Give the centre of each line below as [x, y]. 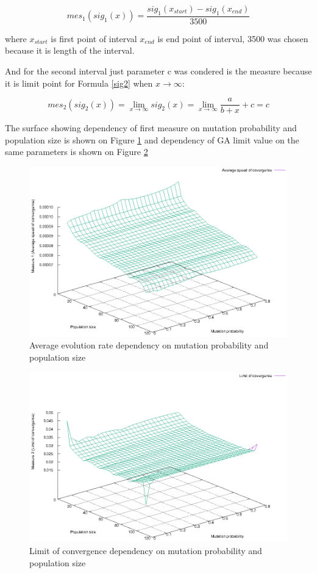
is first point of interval [94, 38]
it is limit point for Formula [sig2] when [79, 83]
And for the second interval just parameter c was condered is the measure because [158, 71]
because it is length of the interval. [70, 50]
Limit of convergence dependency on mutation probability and [146, 551]
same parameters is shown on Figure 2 [77, 152]
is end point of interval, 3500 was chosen [233, 38]
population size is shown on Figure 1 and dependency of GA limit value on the [152, 139]
